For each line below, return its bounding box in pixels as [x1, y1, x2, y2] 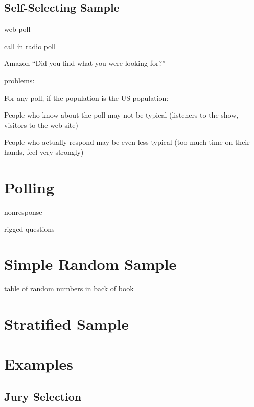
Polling [4, 176, 55, 197]
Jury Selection [4, 388, 82, 404]
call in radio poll [4, 40, 56, 51]
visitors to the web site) [4, 119, 78, 130]
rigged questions [4, 223, 55, 234]
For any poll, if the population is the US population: [4, 92, 169, 103]
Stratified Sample [4, 313, 129, 334]
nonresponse [4, 206, 42, 217]
